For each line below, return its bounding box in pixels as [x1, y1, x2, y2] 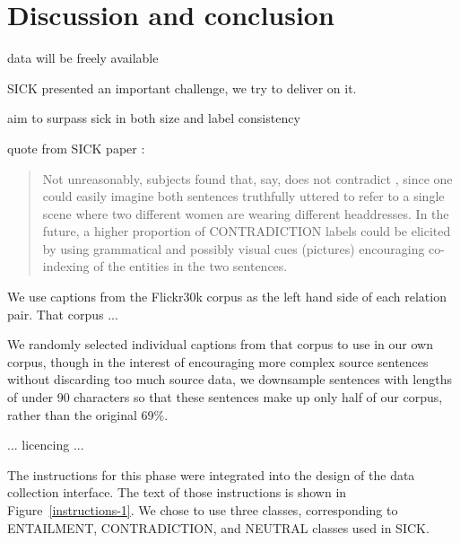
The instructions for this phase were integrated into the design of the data [7, 465, 415, 484]
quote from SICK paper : [7, 138, 145, 157]
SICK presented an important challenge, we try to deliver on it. [7, 78, 357, 97]
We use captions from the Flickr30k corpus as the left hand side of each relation [7, 287, 447, 306]
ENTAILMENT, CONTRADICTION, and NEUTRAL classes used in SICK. [7, 518, 430, 537]
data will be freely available [7, 48, 159, 67]
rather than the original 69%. [7, 405, 169, 424]
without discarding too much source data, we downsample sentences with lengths [7, 370, 452, 389]
